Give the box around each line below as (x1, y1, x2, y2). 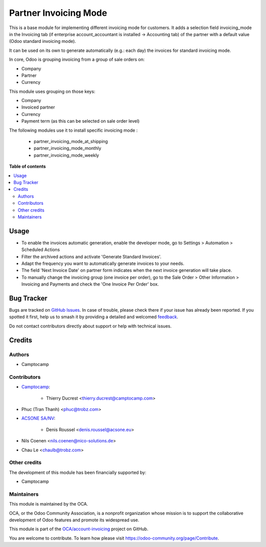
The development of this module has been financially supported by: (9, 469, 146, 475)
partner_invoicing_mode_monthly (33, 146, 101, 151)
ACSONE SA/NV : (21, 415, 56, 421)
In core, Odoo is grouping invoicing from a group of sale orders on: (9, 57, 145, 63)
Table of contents (9, 163, 46, 170)
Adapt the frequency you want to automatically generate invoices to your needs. (21, 260, 185, 266)
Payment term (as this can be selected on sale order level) (21, 118, 140, 124)
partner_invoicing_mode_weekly (33, 152, 100, 158)
